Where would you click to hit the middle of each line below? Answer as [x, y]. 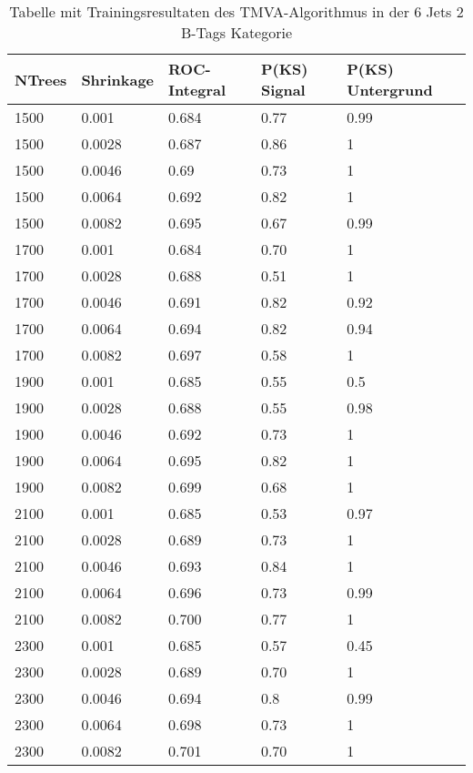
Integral [197, 90]
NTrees [41, 79]
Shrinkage [118, 79]
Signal [283, 90]
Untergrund [390, 90]
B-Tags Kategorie [236, 32]
